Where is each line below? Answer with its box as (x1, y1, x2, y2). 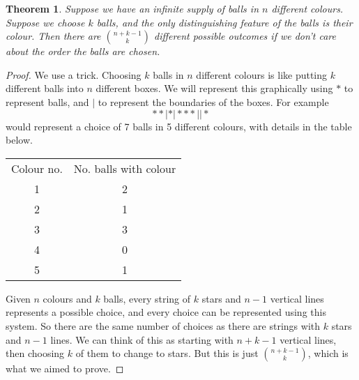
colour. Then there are (6, 29, 101, 43)
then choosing (6, 346, 65, 360)
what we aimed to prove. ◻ (6, 361, 124, 376)
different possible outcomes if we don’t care (154, 29, 336, 43)
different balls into (6, 81, 84, 96)
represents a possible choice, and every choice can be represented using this (6, 305, 326, 319)
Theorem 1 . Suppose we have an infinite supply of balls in (6, 1, 259, 15)
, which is (307, 346, 349, 360)
